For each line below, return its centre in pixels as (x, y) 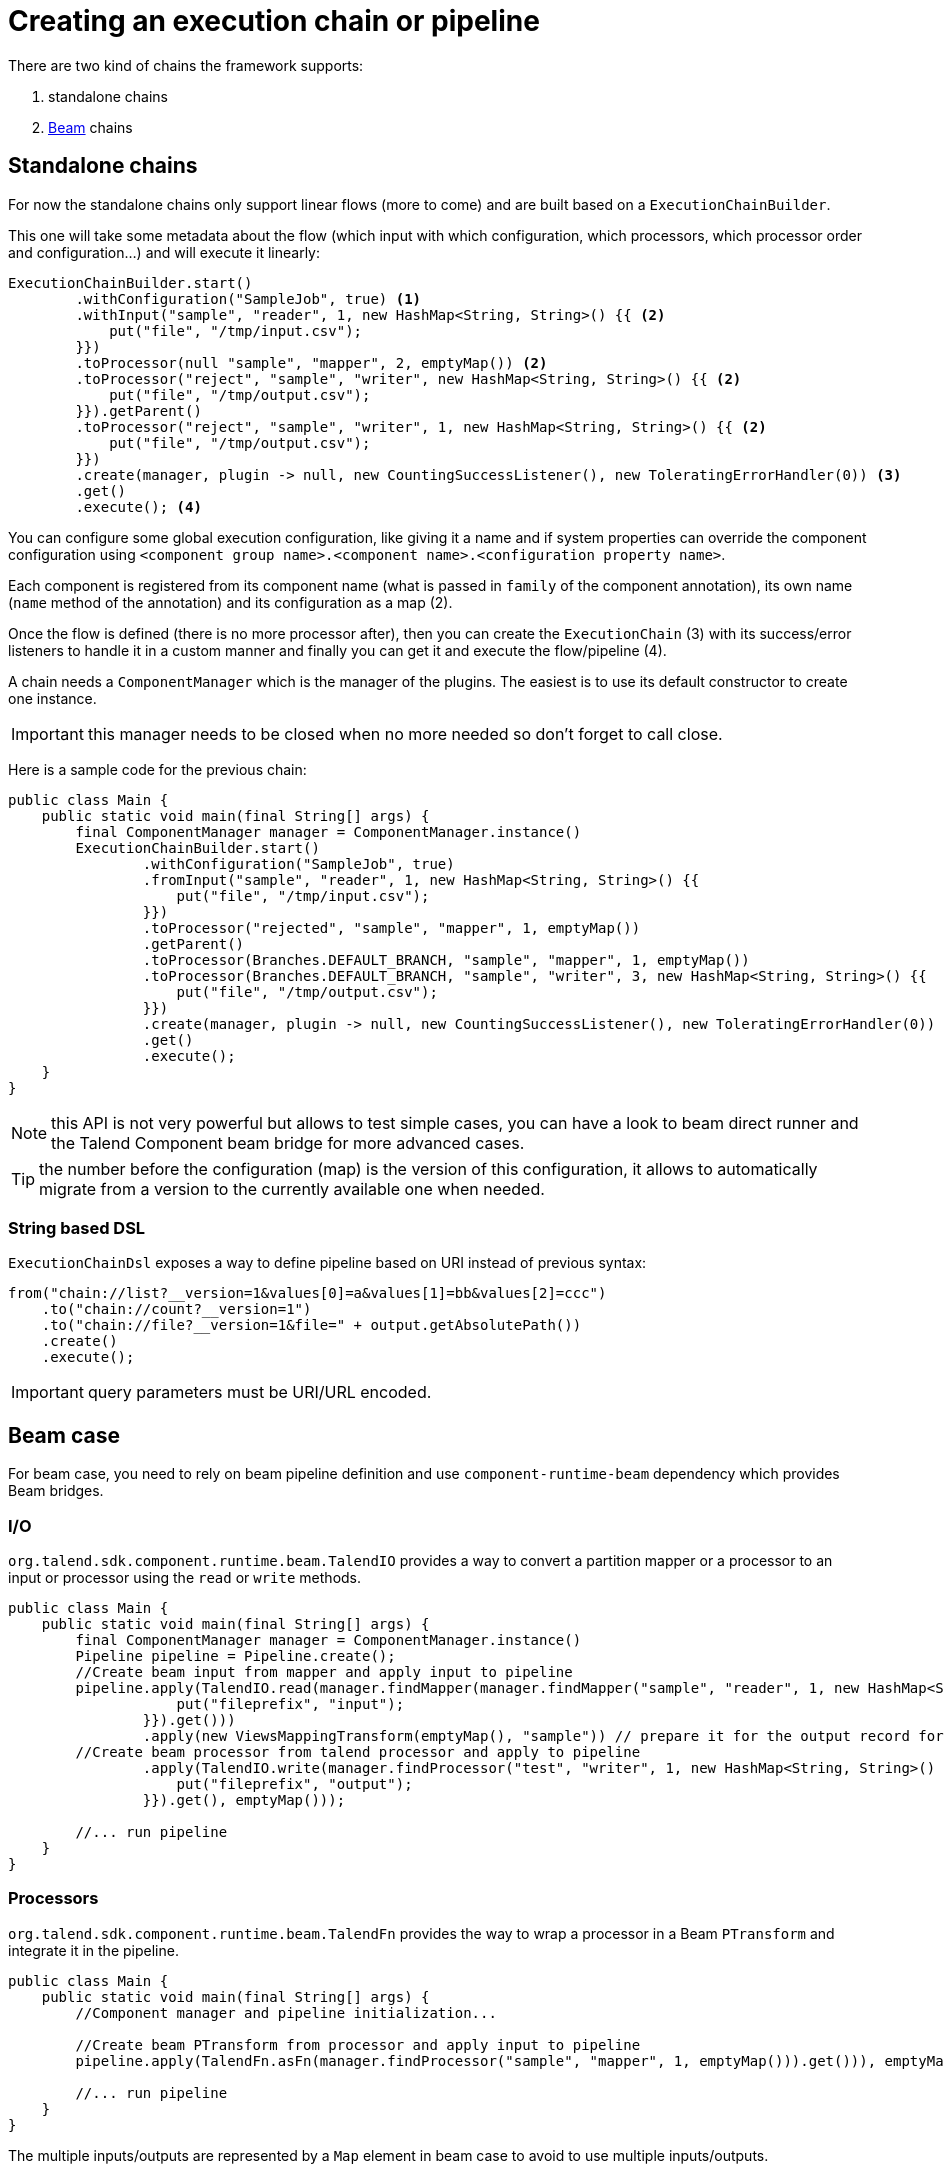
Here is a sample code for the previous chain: (157, 769)
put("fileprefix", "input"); (290, 1703)
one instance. (52, 698)
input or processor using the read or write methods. (185, 1577)
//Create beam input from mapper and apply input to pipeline (324, 1671)
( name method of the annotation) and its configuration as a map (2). (230, 602)
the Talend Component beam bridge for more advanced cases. (288, 1142)
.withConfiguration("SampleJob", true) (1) (248, 298)
